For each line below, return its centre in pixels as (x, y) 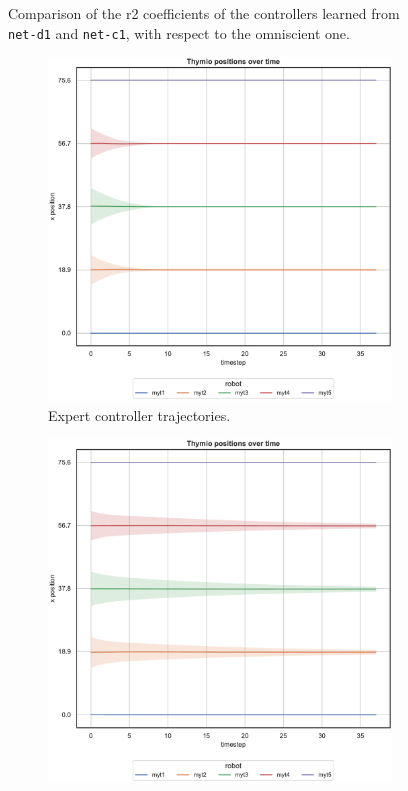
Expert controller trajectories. (139, 414)
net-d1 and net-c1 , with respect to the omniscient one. (179, 32)
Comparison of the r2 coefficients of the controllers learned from (204, 13)
